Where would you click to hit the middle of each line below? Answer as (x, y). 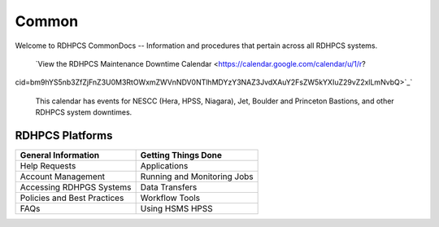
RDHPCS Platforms (64, 135)
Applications (164, 166)
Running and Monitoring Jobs (197, 177)
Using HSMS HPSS (176, 209)
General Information (60, 155)
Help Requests (48, 166)
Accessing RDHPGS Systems (76, 187)
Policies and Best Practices (72, 198)
